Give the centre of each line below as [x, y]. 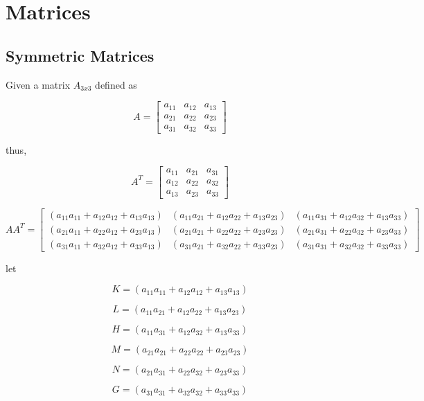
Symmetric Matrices [80, 55]
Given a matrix [38, 84]
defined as [116, 84]
